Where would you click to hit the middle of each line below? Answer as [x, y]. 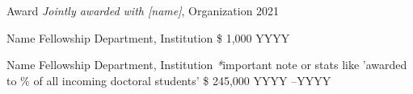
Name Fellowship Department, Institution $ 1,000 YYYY [148, 37]
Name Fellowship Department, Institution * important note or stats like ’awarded [207, 65]
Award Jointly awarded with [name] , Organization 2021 [143, 10]
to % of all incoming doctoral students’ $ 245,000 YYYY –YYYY [169, 80]
